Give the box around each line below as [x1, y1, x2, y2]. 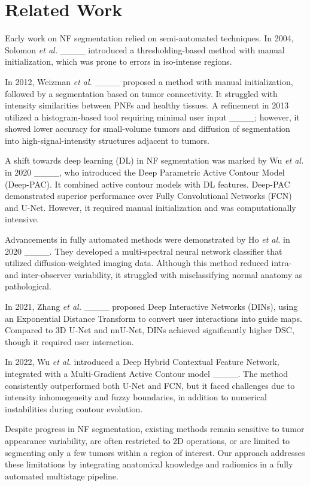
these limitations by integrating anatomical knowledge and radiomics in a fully [5, 458, 293, 470]
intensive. [5, 213, 39, 225]
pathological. [5, 280, 51, 292]
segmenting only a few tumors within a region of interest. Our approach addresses [5, 446, 305, 458]
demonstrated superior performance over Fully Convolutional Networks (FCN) [5, 189, 292, 202]
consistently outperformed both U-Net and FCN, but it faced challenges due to [5, 379, 295, 391]
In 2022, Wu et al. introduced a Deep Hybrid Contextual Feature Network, [5, 355, 279, 368]
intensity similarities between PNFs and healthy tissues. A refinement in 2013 [5, 99, 289, 111]
